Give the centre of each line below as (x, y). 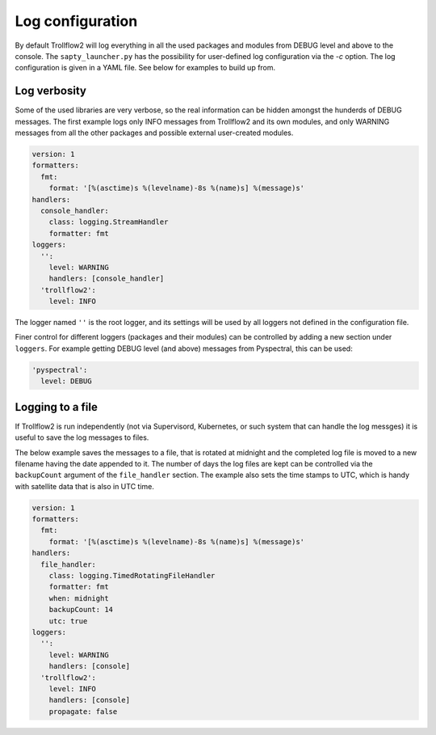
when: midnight (79, 598)
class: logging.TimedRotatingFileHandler (132, 575)
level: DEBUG (66, 381)
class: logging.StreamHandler (109, 222)
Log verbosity (50, 91)
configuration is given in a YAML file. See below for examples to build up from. (145, 68)
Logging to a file (57, 407)
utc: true (68, 621)
